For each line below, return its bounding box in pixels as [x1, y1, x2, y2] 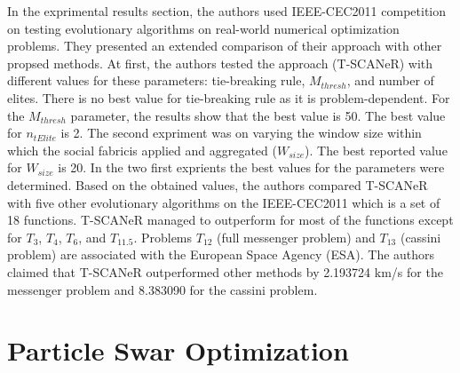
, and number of [346, 71, 434, 90]
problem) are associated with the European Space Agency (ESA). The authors [7, 245, 435, 264]
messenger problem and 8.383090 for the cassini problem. [7, 280, 318, 298]
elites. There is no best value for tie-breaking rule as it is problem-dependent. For [7, 88, 450, 107]
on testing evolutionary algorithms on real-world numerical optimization [7, 19, 400, 37]
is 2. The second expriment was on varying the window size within [60, 123, 422, 142]
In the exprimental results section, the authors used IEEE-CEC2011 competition [7, 2, 447, 20]
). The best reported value [305, 140, 448, 159]
